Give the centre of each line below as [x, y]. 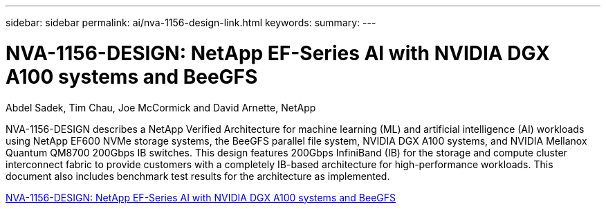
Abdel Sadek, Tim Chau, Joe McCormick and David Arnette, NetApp [161, 107]
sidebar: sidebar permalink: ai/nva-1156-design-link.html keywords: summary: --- [191, 22]
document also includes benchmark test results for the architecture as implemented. [198, 176]
